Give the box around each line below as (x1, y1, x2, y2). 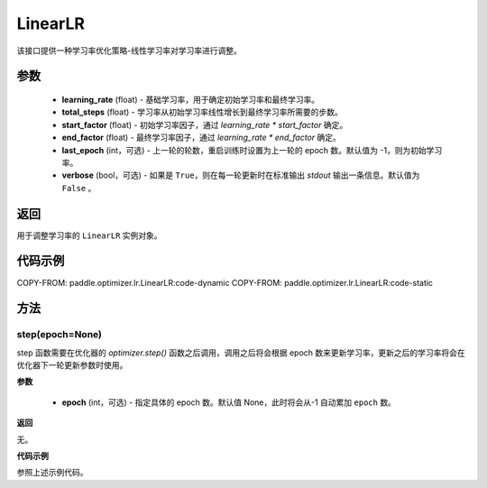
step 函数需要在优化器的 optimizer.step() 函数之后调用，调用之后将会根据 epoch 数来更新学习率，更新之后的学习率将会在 (16, 347, 466, 358)
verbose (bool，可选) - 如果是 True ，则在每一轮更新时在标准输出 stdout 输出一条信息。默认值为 (61, 170, 420, 180)
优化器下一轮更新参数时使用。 (16, 360, 128, 371)
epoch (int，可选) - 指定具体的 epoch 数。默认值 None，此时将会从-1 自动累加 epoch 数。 (61, 397, 397, 408)
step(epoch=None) (16, 328, 103, 341)
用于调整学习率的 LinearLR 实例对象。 (16, 230, 162, 241)
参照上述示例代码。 (16, 467, 88, 478)
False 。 (61, 182, 96, 193)
